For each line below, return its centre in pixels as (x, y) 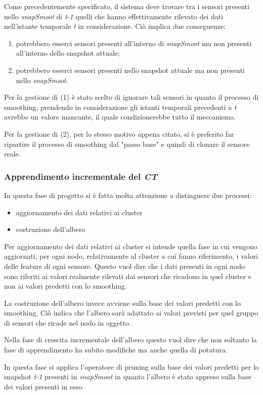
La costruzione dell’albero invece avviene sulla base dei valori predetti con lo (123, 303)
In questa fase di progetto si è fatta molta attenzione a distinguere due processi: (128, 195)
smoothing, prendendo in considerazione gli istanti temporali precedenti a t (120, 107)
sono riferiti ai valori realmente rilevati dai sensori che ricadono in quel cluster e (128, 276)
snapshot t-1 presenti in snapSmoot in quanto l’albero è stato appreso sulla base (128, 377)
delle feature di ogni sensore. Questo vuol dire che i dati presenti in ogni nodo (125, 266)
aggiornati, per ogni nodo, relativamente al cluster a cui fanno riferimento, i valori (131, 256)
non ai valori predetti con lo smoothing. (65, 286)
